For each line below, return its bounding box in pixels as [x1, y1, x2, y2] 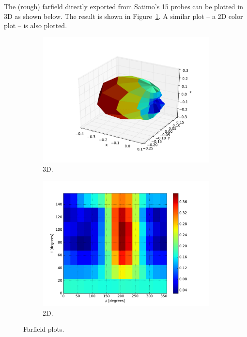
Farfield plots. [23, 324, 64, 334]
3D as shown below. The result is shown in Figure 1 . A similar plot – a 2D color [4, 11, 243, 21]
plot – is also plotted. [4, 20, 67, 31]
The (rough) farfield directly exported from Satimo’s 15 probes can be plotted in [4, 1, 243, 11]
